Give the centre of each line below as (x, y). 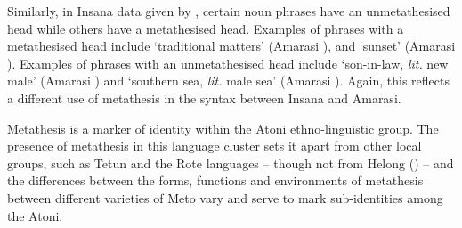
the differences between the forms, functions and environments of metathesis (215, 180)
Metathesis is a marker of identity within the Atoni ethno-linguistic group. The (223, 128)
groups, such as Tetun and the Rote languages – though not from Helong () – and (231, 163)
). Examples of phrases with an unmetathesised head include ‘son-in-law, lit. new (228, 63)
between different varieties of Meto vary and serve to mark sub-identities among (225, 197)
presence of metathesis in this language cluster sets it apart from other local (215, 146)
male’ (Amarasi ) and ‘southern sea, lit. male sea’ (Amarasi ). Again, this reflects (228, 81)
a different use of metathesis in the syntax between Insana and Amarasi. (204, 98)
